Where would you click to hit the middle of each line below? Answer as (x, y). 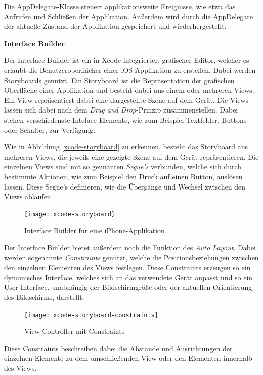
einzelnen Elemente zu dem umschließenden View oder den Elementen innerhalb (128, 358)
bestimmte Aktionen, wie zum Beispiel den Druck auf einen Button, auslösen (123, 176)
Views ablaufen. (29, 196)
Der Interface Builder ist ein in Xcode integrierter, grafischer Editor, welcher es (127, 60)
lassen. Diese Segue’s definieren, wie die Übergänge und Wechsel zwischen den (125, 186)
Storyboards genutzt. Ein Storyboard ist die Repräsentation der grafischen (119, 80)
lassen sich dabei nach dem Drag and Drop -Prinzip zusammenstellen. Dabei (121, 110)
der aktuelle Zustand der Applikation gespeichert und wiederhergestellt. (115, 26)
